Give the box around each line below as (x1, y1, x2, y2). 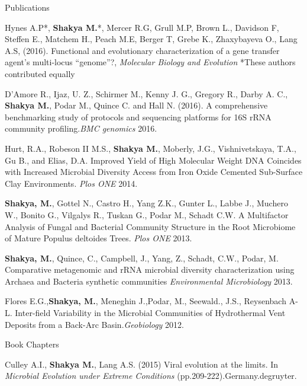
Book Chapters (5, 338, 59, 350)
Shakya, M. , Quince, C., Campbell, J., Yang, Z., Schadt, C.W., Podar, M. (5, 251, 279, 264)
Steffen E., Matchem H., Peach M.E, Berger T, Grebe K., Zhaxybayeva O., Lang (5, 33, 298, 45)
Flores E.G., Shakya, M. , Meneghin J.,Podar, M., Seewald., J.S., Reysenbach (5, 295, 286, 307)
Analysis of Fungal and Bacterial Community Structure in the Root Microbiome (5, 220, 296, 232)
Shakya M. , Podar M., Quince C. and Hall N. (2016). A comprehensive (5, 99, 268, 111)
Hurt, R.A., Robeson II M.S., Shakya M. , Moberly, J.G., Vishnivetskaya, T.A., (5, 142, 296, 154)
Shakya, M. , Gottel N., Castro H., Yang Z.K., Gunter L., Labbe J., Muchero (5, 197, 288, 209)
